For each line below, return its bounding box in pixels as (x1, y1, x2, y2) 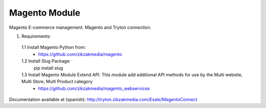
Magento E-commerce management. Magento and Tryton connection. (9, 24, 152, 30)
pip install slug (33, 65, 64, 71)
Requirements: (21, 33, 51, 39)
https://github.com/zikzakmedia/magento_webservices (38, 86, 150, 91)
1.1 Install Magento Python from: (21, 44, 86, 50)
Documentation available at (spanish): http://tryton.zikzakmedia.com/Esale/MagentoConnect (9, 97, 198, 103)
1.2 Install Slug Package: (21, 58, 71, 64)
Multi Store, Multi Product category (21, 79, 93, 85)
